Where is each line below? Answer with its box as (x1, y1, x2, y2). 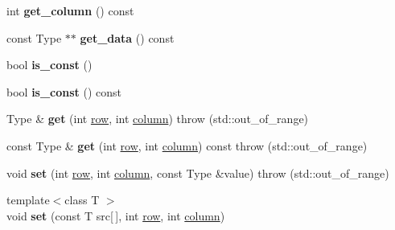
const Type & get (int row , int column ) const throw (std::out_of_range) (6, 137, 368, 154)
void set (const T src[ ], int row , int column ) (6, 207, 225, 224)
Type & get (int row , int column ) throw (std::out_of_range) (6, 110, 309, 127)
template (6, 191, 50, 208)
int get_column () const (6, 2, 134, 18)
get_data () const (80, 29, 175, 46)
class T (64, 191, 100, 208)
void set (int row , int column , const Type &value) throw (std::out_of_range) (6, 164, 389, 181)
